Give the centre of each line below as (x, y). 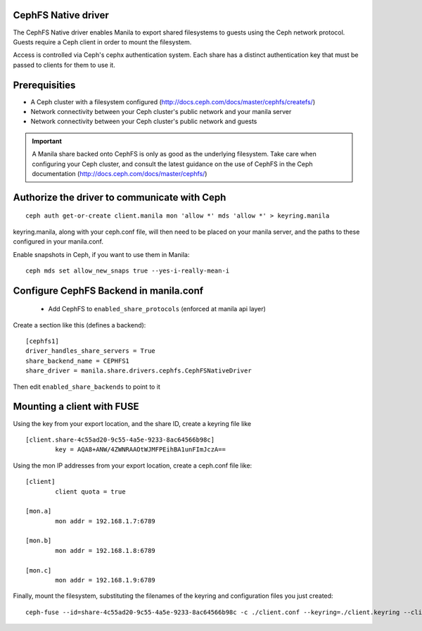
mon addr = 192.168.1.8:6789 (105, 550)
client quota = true (90, 492)
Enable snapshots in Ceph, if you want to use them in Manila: (101, 254)
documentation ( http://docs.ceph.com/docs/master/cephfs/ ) (120, 173)
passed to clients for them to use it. (64, 65)
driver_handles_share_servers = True (91, 351)
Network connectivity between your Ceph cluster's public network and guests (144, 121)
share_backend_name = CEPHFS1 (78, 361)
